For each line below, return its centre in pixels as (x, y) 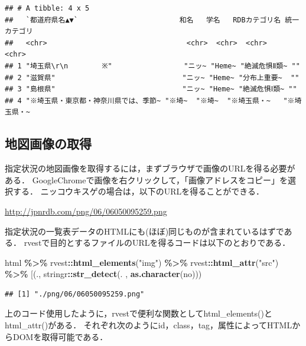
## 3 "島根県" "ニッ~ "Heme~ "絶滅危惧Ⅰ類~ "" (151, 89)
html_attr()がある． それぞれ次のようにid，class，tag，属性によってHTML (149, 325)
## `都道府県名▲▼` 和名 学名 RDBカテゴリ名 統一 (152, 20)
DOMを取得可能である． (60, 336)
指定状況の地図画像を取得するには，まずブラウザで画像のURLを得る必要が (150, 168)
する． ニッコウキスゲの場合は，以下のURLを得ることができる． (138, 191)
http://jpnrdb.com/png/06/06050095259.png (86, 211)
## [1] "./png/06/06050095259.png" (75, 294)
